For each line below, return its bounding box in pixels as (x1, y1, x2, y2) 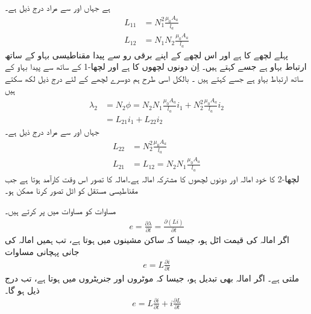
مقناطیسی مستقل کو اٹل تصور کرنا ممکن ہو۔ (5, 184, 138, 197)
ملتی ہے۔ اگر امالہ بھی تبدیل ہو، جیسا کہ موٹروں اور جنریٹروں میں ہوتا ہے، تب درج (5, 272, 300, 285)
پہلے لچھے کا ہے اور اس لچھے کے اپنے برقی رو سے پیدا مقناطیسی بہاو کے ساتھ (5, 48, 288, 61)
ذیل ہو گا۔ (5, 283, 40, 296)
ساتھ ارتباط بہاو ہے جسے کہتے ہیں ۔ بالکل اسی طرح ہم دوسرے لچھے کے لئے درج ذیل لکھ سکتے (5, 72, 304, 84)
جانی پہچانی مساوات (5, 245, 80, 257)
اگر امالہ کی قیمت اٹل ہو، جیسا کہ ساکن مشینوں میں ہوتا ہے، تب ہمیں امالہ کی (5, 233, 289, 246)
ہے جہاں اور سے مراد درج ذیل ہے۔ (5, 1, 110, 13)
